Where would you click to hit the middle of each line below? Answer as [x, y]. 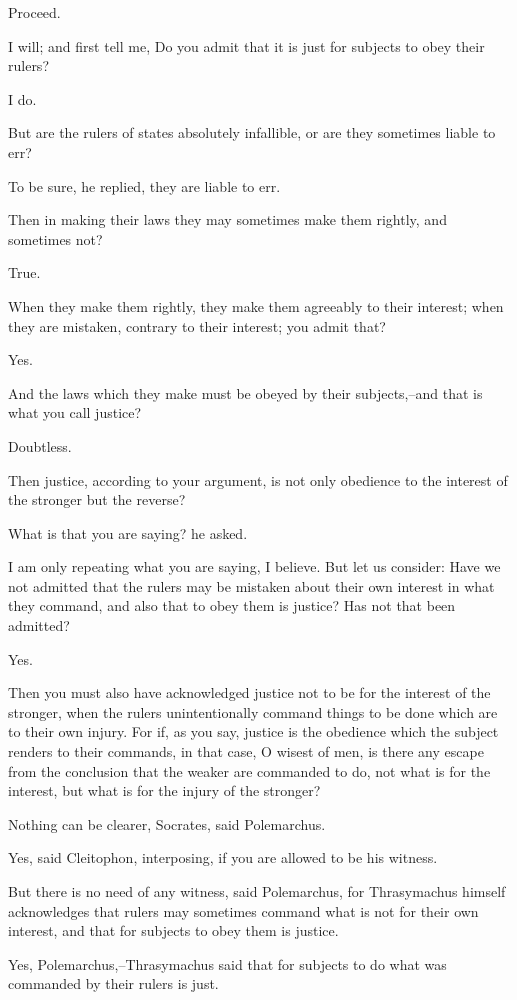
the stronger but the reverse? [97, 499]
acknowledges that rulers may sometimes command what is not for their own [243, 910]
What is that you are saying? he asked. [128, 532]
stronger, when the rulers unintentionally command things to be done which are [253, 711]
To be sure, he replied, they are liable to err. [144, 185]
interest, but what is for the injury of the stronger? [164, 790]
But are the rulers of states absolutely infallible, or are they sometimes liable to [252, 132]
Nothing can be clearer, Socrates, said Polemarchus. [167, 823]
